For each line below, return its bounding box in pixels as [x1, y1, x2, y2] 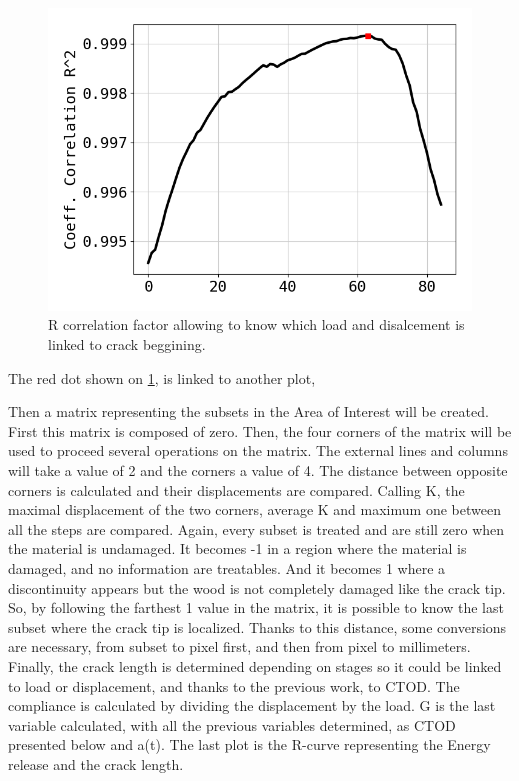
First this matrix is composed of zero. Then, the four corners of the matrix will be [8, 420, 512, 441]
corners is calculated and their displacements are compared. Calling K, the [8, 479, 465, 500]
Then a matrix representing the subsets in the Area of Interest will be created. [8, 401, 489, 422]
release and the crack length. [8, 753, 184, 774]
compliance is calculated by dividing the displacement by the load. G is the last [8, 695, 496, 716]
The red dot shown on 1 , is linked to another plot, [8, 367, 316, 388]
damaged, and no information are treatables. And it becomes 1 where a [8, 557, 446, 578]
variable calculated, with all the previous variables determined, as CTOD [8, 714, 456, 735]
